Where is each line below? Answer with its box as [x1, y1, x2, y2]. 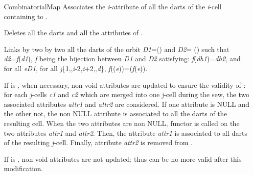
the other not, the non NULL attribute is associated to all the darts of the [4, 108, 227, 119]
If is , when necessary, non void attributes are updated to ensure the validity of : [4, 79, 246, 90]
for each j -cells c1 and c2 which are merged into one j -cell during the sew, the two [4, 89, 250, 100]
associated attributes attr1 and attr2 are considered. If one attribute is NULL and [4, 99, 250, 109]
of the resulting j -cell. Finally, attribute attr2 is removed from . [4, 137, 193, 148]
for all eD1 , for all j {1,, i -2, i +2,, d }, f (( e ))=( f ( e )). [4, 63, 148, 73]
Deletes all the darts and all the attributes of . [4, 27, 143, 38]
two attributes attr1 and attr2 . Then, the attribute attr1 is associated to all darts [4, 127, 248, 138]
